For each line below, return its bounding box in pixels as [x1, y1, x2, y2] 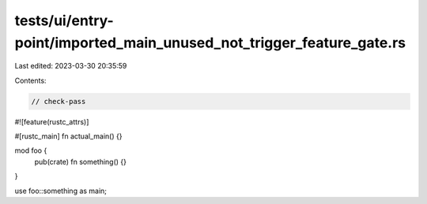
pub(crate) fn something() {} [34, 157, 127, 166]
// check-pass [31, 97, 86, 106]
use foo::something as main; [14, 186, 107, 195]
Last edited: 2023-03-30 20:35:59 [14, 61, 127, 71]
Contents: [14, 76, 47, 85]
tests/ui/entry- [14, 12, 114, 29]
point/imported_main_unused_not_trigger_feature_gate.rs [14, 34, 406, 51]
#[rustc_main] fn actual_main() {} [14, 132, 123, 141]
